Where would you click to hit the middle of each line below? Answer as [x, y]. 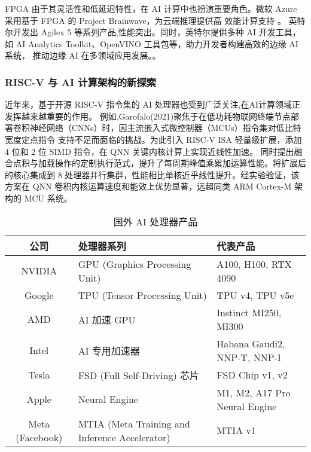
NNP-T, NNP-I [249, 357]
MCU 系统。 [48, 198]
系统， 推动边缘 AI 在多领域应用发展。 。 [83, 55]
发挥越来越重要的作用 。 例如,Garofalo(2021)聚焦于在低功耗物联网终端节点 [148, 116]
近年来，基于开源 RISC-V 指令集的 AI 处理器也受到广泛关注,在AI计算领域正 [153, 104]
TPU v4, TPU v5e [255, 295]
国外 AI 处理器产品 [155, 221]
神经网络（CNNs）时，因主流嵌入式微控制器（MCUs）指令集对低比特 [165, 128]
